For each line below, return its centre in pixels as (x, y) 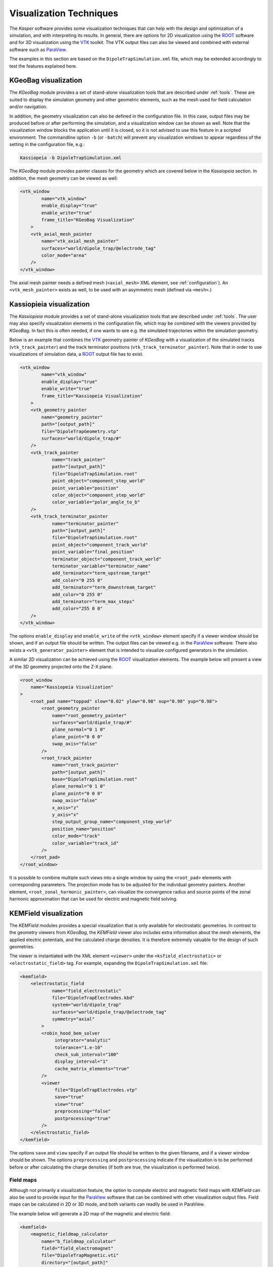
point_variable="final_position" (93, 552)
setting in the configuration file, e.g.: (47, 144)
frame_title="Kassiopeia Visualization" (92, 396)
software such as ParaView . (38, 49)
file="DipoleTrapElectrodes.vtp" (96, 1090)
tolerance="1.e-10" (79, 1047)
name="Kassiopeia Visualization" (72, 687)
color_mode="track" (76, 836)
